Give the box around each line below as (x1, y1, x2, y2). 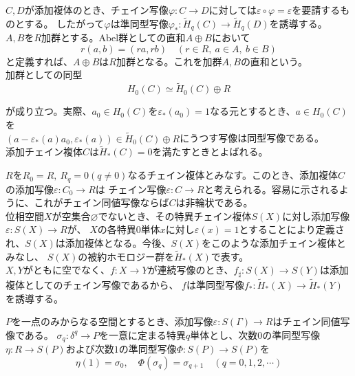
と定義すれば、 (6, 54, 73, 68)
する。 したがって (24, 16, 105, 30)
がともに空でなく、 (23, 263, 110, 277)
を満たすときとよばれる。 (152, 144, 268, 159)
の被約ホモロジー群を (78, 249, 175, 263)
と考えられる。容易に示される (204, 181, 339, 196)
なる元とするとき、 (209, 104, 296, 118)
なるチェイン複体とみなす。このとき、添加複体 (127, 168, 338, 182)
